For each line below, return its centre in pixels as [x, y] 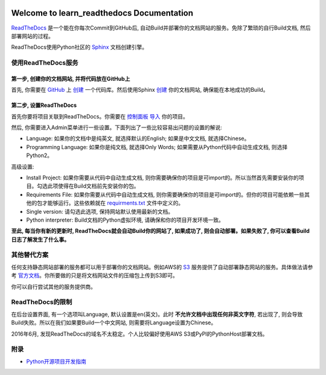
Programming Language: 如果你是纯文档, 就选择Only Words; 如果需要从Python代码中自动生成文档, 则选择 [157, 147]
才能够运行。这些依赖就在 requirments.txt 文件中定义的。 [113, 203]
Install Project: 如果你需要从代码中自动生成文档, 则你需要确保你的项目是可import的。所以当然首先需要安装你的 [162, 178]
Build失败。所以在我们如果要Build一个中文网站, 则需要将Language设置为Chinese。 [114, 322]
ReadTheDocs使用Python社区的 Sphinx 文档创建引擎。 [79, 47]
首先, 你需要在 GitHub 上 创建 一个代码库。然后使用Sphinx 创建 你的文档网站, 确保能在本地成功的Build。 [140, 90]
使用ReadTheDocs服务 [45, 63]
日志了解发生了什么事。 [40, 239]
